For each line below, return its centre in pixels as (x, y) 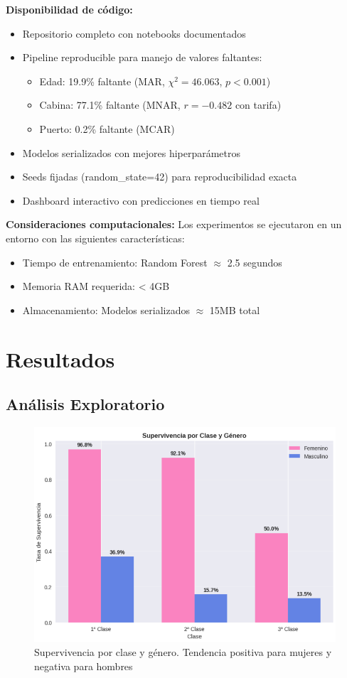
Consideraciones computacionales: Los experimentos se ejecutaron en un (174, 224)
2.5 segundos (255, 262)
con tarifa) (258, 105)
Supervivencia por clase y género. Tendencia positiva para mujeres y (183, 652)
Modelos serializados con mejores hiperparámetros (132, 152)
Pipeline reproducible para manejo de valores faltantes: (142, 57)
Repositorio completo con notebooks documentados (134, 33)
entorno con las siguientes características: (95, 238)
